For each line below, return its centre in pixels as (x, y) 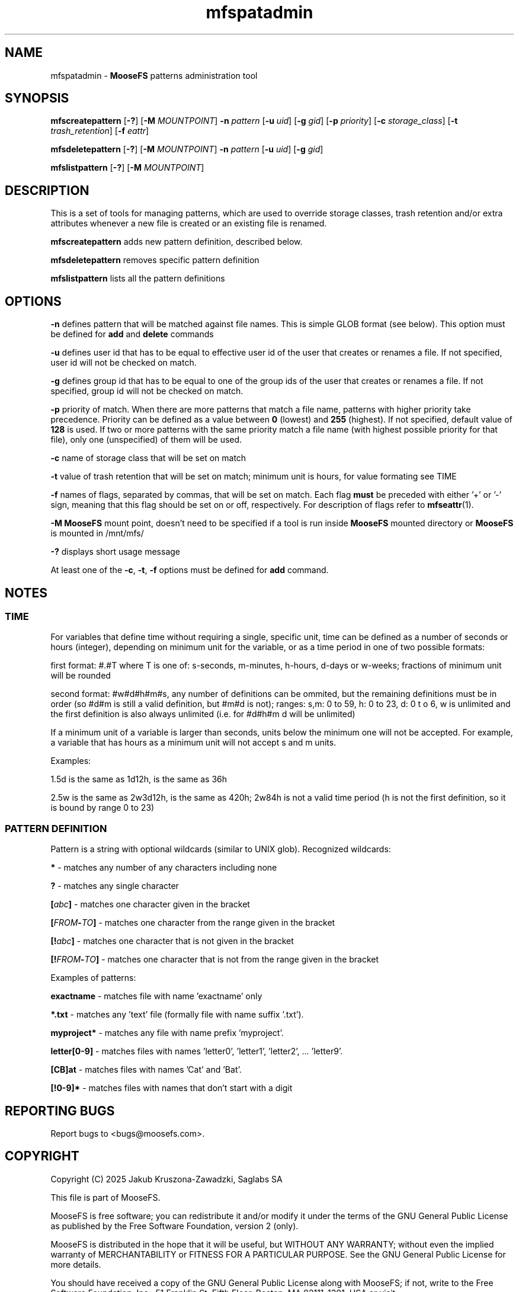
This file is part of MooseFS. (105, 1197)
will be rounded (81, 676)
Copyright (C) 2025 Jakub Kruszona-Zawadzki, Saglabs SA (166, 1179)
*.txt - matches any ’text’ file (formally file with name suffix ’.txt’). (177, 1015)
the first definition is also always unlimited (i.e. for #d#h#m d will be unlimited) (203, 714)
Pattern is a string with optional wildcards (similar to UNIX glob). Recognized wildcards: (221, 849)
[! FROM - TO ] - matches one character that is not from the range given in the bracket (215, 960)
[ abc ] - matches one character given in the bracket (150, 904)
